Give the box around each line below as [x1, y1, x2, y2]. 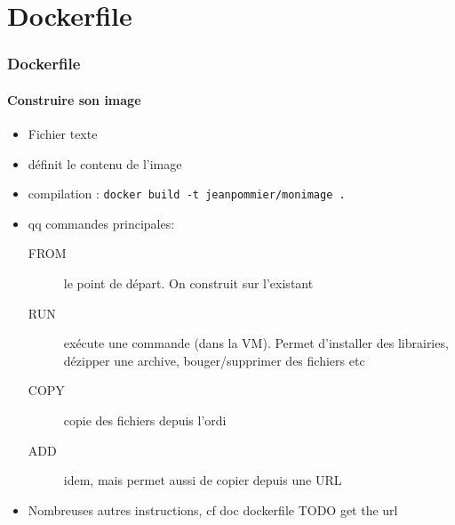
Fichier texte [28, 125, 98, 143]
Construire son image [7, 90, 141, 109]
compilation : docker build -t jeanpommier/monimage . [28, 184, 346, 203]
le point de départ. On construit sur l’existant [63, 274, 314, 293]
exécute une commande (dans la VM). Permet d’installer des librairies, [63, 334, 449, 352]
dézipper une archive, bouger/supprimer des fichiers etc [63, 351, 365, 369]
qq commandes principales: [28, 214, 175, 232]
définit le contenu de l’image [28, 154, 182, 173]
